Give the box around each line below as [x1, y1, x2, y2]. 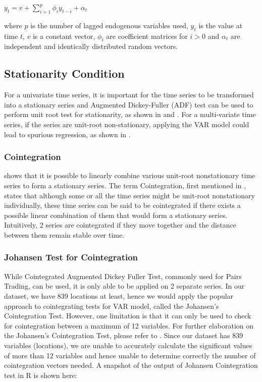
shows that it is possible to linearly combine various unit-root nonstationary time [4, 170, 255, 181]
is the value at [198, 20, 243, 30]
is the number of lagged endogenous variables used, [30, 20, 188, 30]
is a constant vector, [32, 30, 95, 41]
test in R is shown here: [4, 369, 77, 380]
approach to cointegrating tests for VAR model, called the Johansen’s [4, 300, 219, 311]
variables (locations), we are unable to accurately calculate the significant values [4, 340, 252, 350]
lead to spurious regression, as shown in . [4, 129, 131, 139]
